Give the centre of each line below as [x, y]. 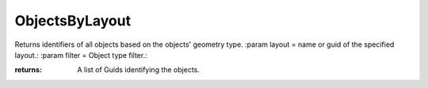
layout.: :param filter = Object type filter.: [81, 55]
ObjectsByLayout [73, 21]
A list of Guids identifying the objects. [138, 70]
